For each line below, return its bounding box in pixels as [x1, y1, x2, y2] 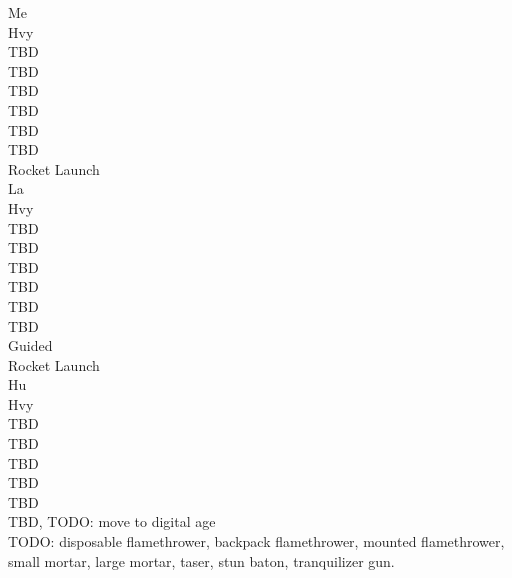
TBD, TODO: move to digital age [8, 511, 216, 532]
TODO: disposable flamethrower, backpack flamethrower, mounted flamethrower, [8, 531, 505, 552]
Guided [8, 335, 53, 356]
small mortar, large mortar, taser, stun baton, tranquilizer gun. [8, 550, 395, 571]
